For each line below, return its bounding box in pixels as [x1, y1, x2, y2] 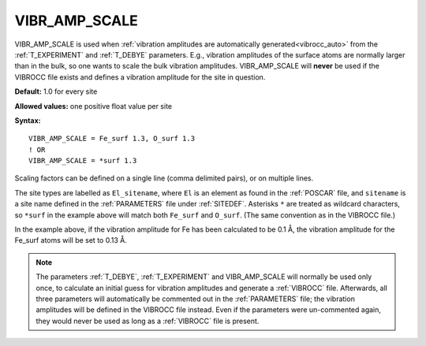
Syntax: [14, 115, 41, 125]
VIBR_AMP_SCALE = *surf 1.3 [28, 156, 137, 166]
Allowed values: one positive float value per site [14, 101, 173, 110]
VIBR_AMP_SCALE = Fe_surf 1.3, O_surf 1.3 [28, 134, 196, 143]
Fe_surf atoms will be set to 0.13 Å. [14, 236, 128, 245]
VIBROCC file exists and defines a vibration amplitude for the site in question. [14, 72, 266, 82]
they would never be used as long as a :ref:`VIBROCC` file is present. [35, 316, 260, 326]
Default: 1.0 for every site [14, 87, 98, 96]
